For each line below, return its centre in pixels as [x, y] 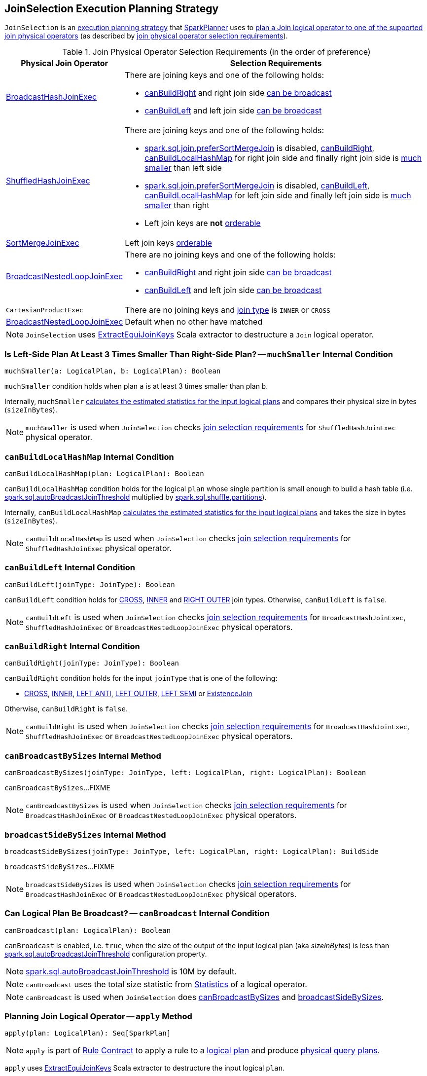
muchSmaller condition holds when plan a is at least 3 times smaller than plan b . [136, 386]
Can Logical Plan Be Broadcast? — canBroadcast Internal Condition [137, 913]
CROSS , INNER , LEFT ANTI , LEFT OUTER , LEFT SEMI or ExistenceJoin [138, 694]
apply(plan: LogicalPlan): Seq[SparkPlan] [88, 1033]
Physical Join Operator [65, 63]
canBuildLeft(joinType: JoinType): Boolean [90, 584]
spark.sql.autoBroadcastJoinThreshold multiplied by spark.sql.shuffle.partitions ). [136, 497]
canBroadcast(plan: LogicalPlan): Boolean [88, 930]
